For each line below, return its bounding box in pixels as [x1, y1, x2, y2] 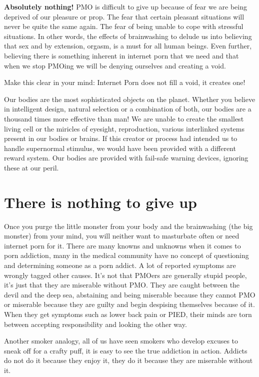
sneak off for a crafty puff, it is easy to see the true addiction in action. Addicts [4, 345, 247, 355]
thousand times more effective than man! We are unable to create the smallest [4, 113, 244, 123]
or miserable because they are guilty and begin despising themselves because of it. [4, 299, 255, 309]
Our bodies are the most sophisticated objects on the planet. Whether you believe [4, 93, 255, 104]
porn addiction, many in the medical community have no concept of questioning [4, 250, 249, 260]
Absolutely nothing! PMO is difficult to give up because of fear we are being [4, 1, 247, 11]
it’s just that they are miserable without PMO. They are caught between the [4, 279, 240, 290]
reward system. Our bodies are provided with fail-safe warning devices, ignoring [4, 152, 248, 163]
